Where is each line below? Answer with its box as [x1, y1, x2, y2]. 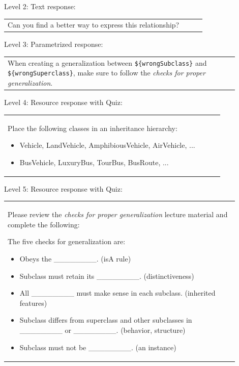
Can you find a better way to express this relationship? [8, 19, 180, 30]
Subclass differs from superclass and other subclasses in [19, 315, 192, 325]
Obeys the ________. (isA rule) [19, 253, 131, 264]
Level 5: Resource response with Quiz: [4, 183, 123, 194]
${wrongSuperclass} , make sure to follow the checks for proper [8, 67, 205, 78]
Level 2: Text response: [4, 1, 76, 11]
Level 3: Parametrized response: [4, 39, 103, 49]
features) [19, 297, 47, 308]
